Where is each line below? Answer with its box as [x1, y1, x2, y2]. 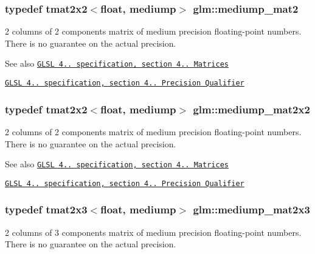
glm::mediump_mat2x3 [193, 202, 310, 217]
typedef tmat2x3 [5, 202, 88, 217]
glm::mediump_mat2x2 [193, 101, 310, 116]
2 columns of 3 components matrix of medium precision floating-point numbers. [5, 226, 302, 238]
